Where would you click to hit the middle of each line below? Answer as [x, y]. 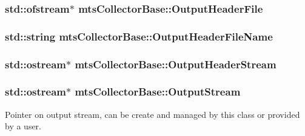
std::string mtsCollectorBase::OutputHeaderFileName [139, 36]
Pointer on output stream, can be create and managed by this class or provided [152, 114]
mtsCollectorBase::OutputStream [158, 92]
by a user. [23, 126]
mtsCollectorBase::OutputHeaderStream [176, 64]
